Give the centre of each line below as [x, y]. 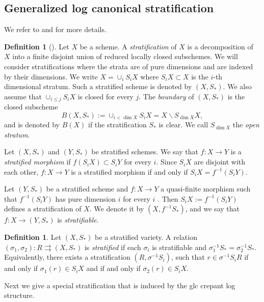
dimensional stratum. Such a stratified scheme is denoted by [98, 86]
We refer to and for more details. [55, 29]
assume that [23, 96]
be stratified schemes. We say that [145, 152]
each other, [21, 171]
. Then [168, 198]
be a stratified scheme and [87, 189]
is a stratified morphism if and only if [129, 171]
